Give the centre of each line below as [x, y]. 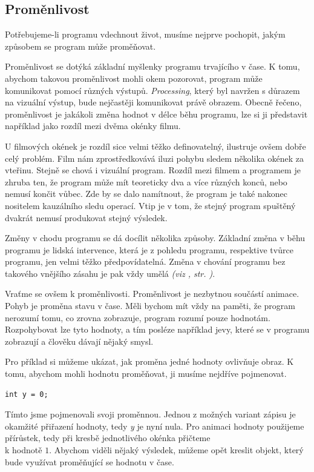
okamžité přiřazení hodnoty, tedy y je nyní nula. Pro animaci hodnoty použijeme [155, 426]
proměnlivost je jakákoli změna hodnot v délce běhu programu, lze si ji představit [156, 114]
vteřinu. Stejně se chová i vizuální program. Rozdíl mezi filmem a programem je [153, 170]
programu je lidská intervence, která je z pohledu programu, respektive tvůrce [149, 249]
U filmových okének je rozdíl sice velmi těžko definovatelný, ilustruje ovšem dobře [155, 146]
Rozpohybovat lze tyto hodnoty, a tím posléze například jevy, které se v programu [157, 329]
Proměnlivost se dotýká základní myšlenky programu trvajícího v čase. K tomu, [152, 66]
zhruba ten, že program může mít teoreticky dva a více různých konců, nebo [146, 181]
